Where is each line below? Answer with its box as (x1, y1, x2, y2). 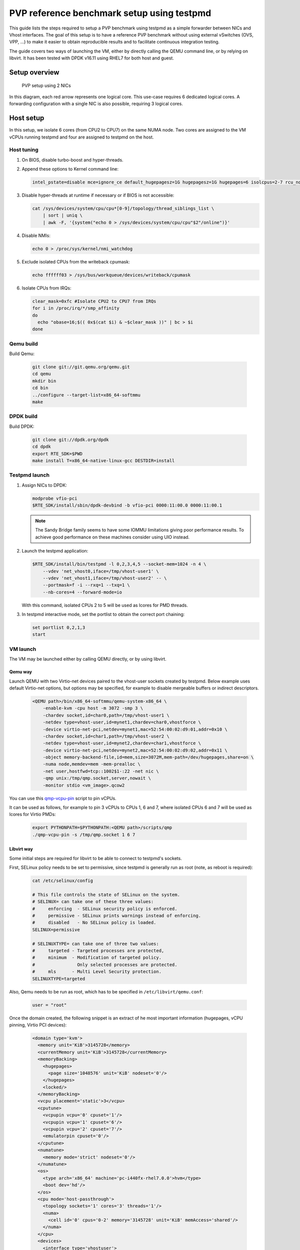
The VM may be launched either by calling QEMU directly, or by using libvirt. (9, 656, 167, 662)
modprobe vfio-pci (32, 495, 77, 501)
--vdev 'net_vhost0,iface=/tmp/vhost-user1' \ (42, 568, 159, 574)
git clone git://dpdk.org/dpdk (32, 436, 109, 442)
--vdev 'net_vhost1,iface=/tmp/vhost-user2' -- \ (42, 575, 167, 581)
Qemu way (9, 669, 32, 675)
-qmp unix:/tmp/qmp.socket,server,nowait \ (42, 775, 151, 781)
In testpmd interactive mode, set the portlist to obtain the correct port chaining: (21, 611, 185, 617)
